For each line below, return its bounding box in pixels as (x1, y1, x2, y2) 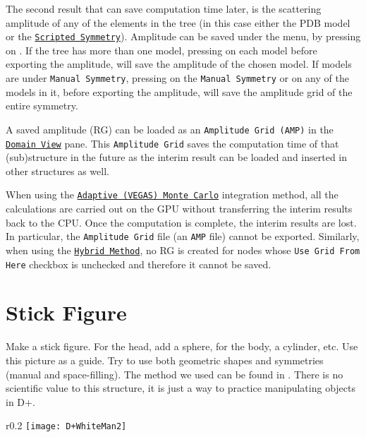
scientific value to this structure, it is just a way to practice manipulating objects (6, 381, 356, 395)
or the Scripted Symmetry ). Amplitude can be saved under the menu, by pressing (6, 29, 361, 44)
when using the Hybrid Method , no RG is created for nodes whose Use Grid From (6, 242, 360, 257)
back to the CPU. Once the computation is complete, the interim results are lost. (6, 215, 357, 229)
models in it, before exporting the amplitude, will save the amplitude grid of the (6, 84, 353, 99)
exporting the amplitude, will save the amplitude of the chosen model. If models (6, 56, 352, 71)
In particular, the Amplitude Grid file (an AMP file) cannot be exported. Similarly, (6, 229, 360, 244)
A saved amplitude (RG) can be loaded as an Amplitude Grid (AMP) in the (6, 121, 334, 136)
